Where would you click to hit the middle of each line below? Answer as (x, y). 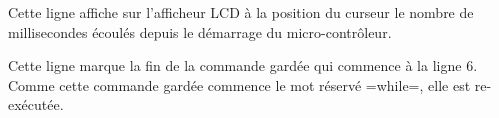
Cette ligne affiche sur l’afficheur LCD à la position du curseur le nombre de (241, 12)
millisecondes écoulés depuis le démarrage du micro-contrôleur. (200, 31)
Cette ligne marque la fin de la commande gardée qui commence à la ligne (235, 65)
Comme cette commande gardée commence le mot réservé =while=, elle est (239, 84)
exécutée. (36, 104)
